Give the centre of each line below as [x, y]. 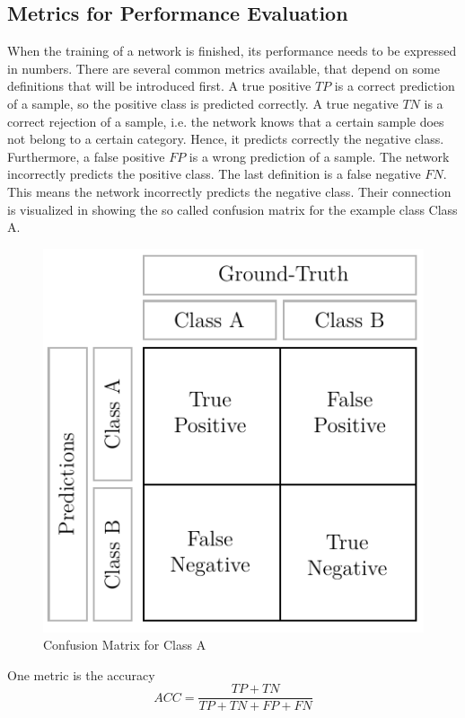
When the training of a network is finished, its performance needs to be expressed [232, 51]
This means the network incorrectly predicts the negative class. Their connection [229, 191]
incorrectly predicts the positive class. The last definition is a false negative [214, 174]
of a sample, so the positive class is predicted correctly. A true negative [203, 103]
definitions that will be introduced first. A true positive [159, 86]
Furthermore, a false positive [86, 156]
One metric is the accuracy [81, 674]
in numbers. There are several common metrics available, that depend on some [224, 68]
